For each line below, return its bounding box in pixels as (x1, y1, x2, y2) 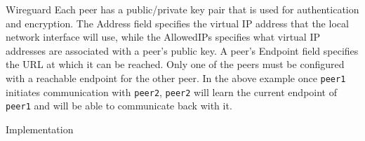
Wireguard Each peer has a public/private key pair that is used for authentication (6, 2, 359, 16)
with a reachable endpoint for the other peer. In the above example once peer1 (6, 70, 346, 85)
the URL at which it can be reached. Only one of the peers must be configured (6, 57, 345, 72)
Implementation (6, 121, 74, 136)
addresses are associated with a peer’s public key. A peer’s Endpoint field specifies (6, 43, 359, 58)
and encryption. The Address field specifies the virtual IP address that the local (6, 15, 349, 30)
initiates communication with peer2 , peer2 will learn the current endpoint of (6, 84, 337, 99)
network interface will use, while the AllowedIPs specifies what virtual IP (6, 29, 321, 44)
